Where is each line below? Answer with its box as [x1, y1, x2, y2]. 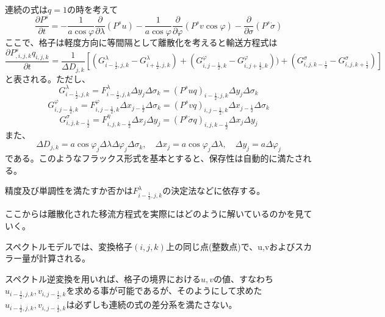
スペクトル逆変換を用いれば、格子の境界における [5, 272, 201, 285]
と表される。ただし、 [5, 72, 90, 85]
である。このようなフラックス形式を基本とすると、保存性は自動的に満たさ [5, 152, 303, 165]
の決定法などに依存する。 [162, 184, 265, 197]
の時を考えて [67, 3, 118, 15]
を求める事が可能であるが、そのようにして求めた [66, 284, 262, 297]
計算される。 [38, 252, 90, 265]
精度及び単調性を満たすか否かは [5, 184, 133, 197]
